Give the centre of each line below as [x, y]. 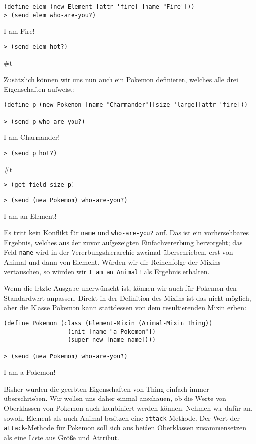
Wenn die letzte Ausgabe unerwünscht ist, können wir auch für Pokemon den [120, 288]
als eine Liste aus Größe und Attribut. [62, 437]
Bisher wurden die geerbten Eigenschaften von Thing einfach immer [107, 388]
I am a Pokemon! [30, 372]
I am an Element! [30, 216]
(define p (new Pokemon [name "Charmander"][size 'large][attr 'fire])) [126, 105]
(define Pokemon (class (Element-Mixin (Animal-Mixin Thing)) [108, 323]
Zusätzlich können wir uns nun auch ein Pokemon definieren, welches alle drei [121, 79]
